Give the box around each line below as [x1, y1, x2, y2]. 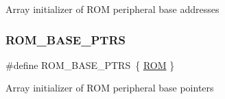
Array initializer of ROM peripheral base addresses [5, 2, 220, 16]
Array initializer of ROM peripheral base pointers [5, 81, 214, 95]
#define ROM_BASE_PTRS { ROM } [5, 57, 175, 72]
